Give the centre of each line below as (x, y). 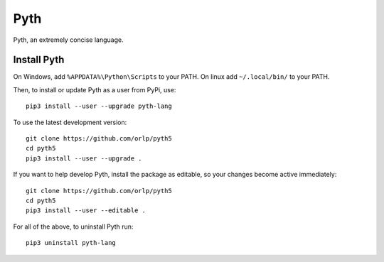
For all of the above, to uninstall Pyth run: (73, 226)
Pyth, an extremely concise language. (68, 40)
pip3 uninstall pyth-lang (71, 243)
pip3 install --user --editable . (86, 211)
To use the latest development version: (70, 122)
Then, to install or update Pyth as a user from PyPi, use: (95, 89)
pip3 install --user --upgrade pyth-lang (99, 106)
